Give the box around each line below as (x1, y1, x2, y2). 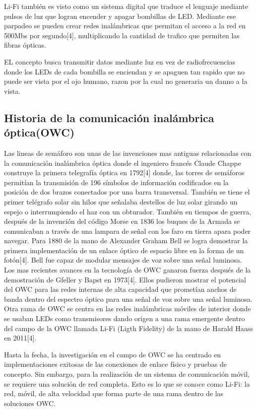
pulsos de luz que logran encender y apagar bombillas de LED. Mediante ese (4, 10, 236, 21)
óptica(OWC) (4, 125, 75, 140)
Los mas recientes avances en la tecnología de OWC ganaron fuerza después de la (4, 265, 251, 275)
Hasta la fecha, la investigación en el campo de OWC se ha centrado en (4, 349, 221, 359)
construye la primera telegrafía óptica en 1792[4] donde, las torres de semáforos (4, 167, 245, 178)
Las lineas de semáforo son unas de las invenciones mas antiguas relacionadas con (4, 147, 252, 158)
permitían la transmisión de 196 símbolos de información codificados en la (4, 177, 229, 187)
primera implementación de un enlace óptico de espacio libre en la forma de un (4, 245, 244, 255)
